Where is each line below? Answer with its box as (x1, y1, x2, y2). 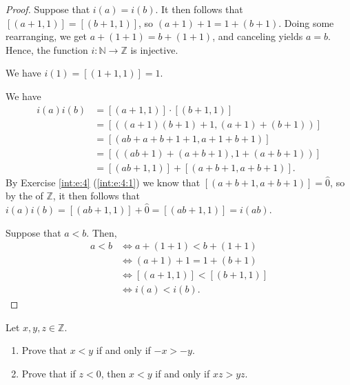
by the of (6, 188, 43, 203)
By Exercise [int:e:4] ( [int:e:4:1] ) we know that (6, 175, 200, 189)
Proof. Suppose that (6, 2, 90, 16)
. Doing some (278, 15, 334, 30)
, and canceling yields (212, 29, 303, 43)
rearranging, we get (6, 29, 87, 43)
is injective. (130, 42, 178, 57)
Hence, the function (6, 42, 88, 57)
